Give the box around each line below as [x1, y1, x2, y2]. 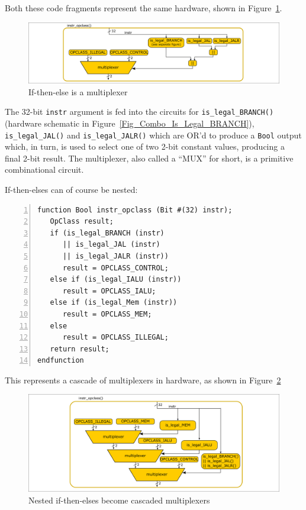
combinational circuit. [5, 163, 84, 176]
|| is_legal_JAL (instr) [62, 240, 160, 249]
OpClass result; [50, 217, 114, 226]
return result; [50, 344, 109, 353]
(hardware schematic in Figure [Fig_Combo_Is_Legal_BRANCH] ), [5, 117, 255, 129]
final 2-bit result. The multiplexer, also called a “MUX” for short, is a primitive [5, 151, 294, 164]
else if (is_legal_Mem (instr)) [50, 298, 178, 307]
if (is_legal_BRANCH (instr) [50, 228, 165, 237]
